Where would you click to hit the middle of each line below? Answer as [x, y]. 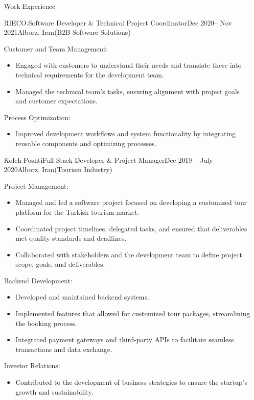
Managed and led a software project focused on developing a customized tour [131, 202]
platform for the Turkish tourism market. [77, 212]
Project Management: [36, 186]
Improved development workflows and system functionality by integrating [126, 134]
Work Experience [30, 6]
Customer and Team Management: [56, 48]
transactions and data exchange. [64, 349]
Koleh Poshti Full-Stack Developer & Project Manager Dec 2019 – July [108, 160]
